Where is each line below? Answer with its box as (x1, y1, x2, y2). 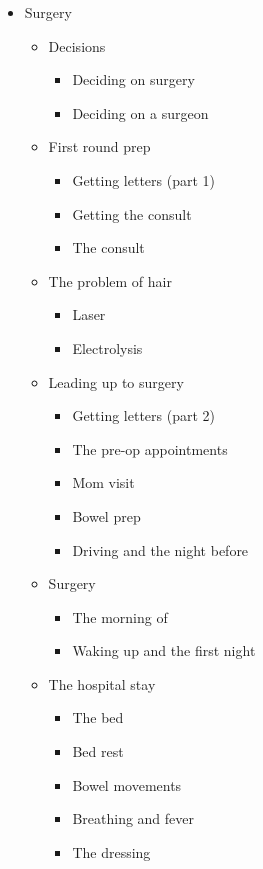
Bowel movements (72, 774, 182, 795)
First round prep (48, 136, 151, 157)
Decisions (48, 35, 106, 56)
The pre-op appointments (72, 438, 228, 459)
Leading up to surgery (48, 371, 184, 392)
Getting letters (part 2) (72, 405, 215, 426)
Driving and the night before (72, 539, 249, 560)
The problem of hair (48, 270, 172, 291)
